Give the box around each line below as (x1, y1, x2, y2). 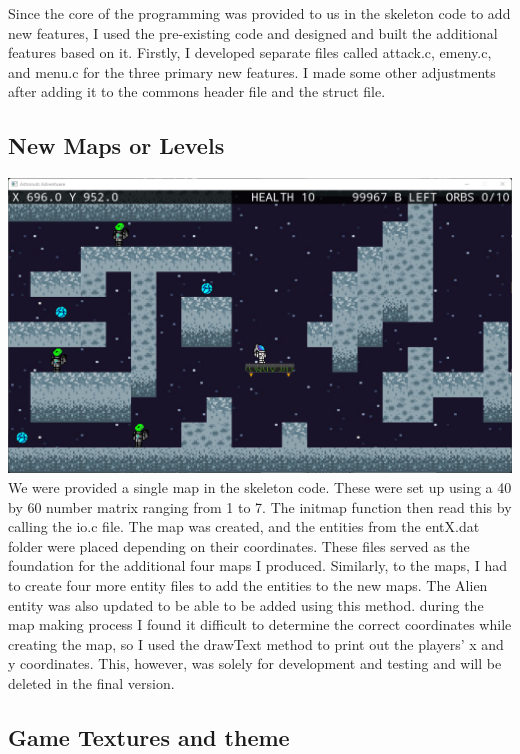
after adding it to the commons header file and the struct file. (8, 81, 386, 102)
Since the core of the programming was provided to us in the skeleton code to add (8, 3, 511, 23)
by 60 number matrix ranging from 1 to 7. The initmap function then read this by (8, 496, 512, 517)
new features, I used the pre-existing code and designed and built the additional (8, 22, 498, 43)
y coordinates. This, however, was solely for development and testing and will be (8, 653, 502, 674)
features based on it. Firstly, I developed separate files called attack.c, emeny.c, (8, 42, 492, 63)
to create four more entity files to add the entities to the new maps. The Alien (8, 575, 488, 596)
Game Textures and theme (8, 722, 290, 752)
